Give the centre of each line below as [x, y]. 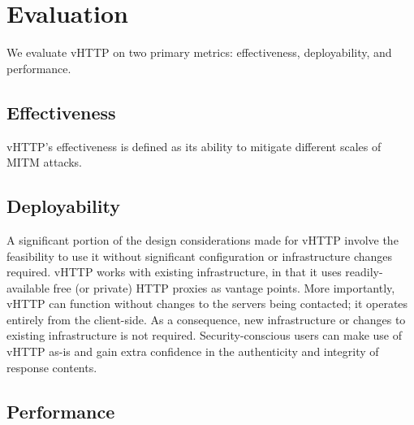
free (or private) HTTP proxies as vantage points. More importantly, [224, 287]
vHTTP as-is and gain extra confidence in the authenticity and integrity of [193, 351]
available [28, 287]
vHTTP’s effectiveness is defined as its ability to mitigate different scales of [194, 146]
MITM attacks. [45, 162]
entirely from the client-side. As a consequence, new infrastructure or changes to [206, 319]
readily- [364, 272]
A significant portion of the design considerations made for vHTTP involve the [203, 239]
